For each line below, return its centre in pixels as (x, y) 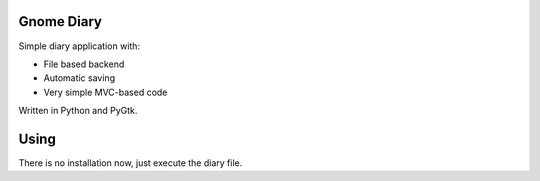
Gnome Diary (60, 21)
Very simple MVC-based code (105, 92)
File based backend (84, 64)
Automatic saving (79, 78)
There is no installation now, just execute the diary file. (130, 162)
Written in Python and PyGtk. (78, 111)
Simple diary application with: (79, 46)
